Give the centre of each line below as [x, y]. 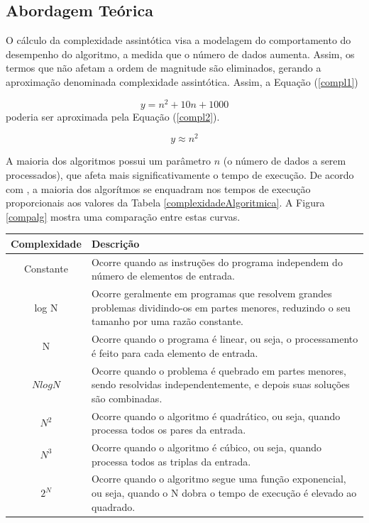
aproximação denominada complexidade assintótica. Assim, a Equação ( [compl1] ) [182, 81]
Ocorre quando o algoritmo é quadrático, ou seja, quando [216, 415]
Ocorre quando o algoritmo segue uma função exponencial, [219, 479]
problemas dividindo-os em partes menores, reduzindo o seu [221, 307]
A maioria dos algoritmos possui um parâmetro [109, 161]
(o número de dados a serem [285, 161]
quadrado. [113, 506]
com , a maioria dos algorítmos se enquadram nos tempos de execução [158, 188]
